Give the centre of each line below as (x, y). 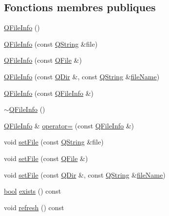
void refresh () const (34, 207)
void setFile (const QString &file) (54, 142)
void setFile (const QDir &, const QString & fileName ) (85, 174)
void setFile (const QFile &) (46, 158)
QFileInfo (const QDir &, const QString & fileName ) (82, 76)
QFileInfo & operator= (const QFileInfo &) (69, 125)
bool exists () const (33, 191)
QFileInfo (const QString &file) (51, 44)
